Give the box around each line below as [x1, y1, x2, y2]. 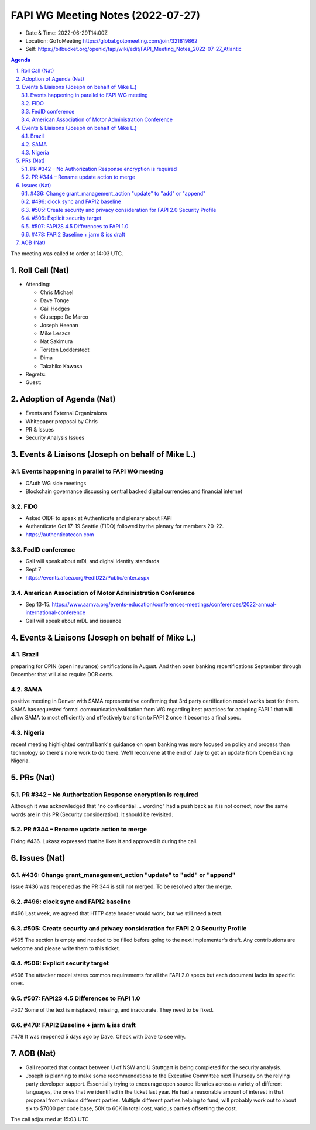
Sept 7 [25, 566, 42, 573]
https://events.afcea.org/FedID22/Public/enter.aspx [25, 574, 149, 581]
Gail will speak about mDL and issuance [25, 617, 122, 624]
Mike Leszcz [40, 330, 71, 337]
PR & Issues [25, 426, 54, 433]
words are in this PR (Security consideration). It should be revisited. [11, 811, 174, 818]
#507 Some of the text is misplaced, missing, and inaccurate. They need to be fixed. [11, 1006, 214, 1013]
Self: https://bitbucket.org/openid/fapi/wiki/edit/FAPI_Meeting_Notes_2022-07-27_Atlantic [25, 46, 242, 53]
